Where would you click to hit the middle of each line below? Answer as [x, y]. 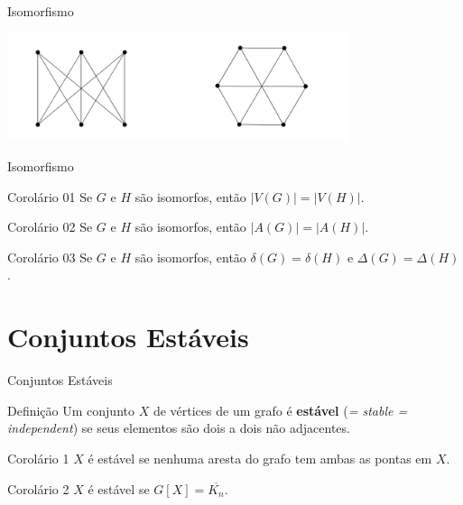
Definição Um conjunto [71, 410]
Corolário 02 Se [50, 227]
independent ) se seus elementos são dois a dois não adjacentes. [179, 428]
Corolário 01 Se [50, 196]
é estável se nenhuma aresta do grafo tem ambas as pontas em [260, 458]
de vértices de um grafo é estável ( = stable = [280, 410]
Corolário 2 [38, 488]
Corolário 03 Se [50, 257]
